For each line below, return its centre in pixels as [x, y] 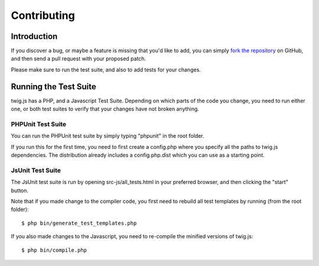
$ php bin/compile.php [54, 250]
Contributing [43, 15]
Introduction [34, 36]
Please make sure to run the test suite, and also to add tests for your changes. [106, 69]
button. [20, 190]
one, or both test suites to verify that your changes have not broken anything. [105, 109]
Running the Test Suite [54, 87]
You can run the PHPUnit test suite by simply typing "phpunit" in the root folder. [108, 136]
